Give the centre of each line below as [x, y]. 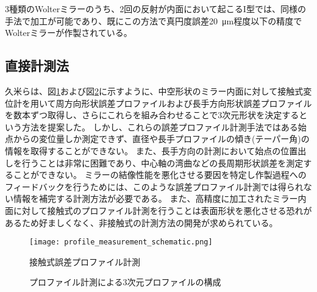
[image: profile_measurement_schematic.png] [121, 242]
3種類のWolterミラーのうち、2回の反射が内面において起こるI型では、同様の [155, 9]
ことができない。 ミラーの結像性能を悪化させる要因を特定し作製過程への [160, 175]
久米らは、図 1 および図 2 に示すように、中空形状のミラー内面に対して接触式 [154, 91]
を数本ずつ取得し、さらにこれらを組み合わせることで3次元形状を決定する [152, 115]
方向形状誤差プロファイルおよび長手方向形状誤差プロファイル [188, 103]
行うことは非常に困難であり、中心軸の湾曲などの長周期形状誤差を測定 [162, 162]
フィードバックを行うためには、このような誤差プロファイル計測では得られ [154, 186]
